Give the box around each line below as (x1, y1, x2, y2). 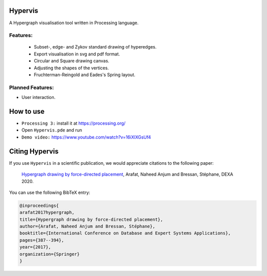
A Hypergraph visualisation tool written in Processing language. (9, 20, 138, 26)
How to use (9, 107, 44, 116)
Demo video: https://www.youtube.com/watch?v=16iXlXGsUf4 (21, 134, 151, 140)
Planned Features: (9, 84, 54, 91)
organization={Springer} (19, 251, 80, 257)
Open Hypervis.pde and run (21, 127, 83, 133)
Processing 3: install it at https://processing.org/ (21, 120, 126, 126)
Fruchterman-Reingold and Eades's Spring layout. (34, 72, 135, 78)
